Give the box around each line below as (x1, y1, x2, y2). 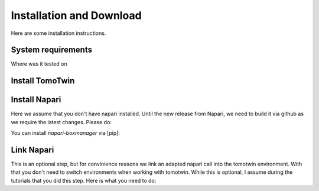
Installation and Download (11, 9, 142, 22)
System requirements (11, 45, 93, 55)
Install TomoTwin (11, 76, 75, 86)
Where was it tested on (11, 60, 67, 67)
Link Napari (11, 145, 54, 155)
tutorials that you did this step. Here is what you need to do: (11, 177, 157, 184)
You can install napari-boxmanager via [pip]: (11, 130, 121, 137)
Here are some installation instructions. (11, 30, 106, 37)
